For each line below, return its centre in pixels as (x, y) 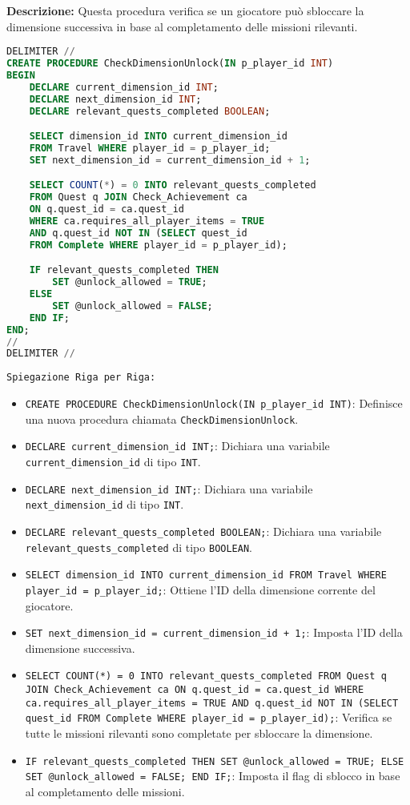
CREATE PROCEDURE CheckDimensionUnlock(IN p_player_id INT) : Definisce (214, 402)
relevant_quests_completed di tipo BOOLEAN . (139, 547)
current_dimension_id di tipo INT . (113, 461)
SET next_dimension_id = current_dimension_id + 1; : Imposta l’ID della (214, 632)
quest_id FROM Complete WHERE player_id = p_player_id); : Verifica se (209, 717)
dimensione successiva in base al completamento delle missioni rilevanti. (182, 26)
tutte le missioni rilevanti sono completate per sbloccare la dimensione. (199, 733)
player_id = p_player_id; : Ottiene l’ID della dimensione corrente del (200, 589)
